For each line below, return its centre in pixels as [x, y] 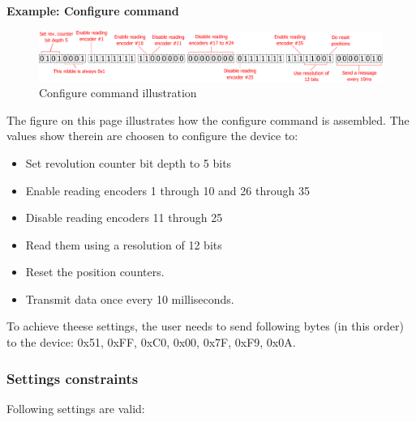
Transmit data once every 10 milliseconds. [130, 298]
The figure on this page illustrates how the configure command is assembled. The [208, 119]
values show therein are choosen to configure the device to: [152, 136]
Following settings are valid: [76, 408]
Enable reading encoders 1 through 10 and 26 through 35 [167, 190]
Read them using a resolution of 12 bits [124, 244]
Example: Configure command [93, 11]
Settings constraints [73, 378]
